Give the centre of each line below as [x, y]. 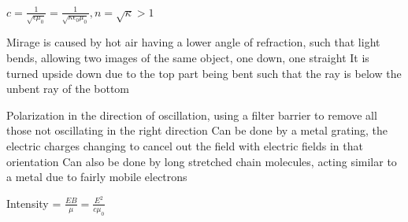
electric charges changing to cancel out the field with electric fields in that [185, 146]
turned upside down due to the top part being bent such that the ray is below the [204, 73]
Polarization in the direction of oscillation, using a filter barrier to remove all [192, 115]
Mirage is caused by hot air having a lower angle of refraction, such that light [193, 42]
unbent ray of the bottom [68, 89]
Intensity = [34, 203]
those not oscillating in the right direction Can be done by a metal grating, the [197, 130]
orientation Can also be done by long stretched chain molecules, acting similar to [202, 161]
